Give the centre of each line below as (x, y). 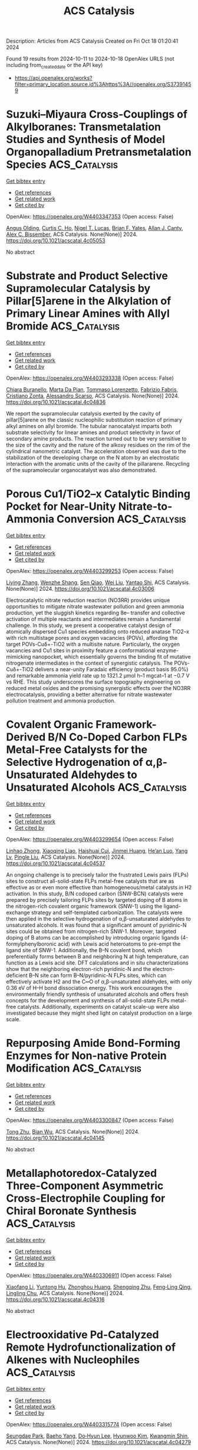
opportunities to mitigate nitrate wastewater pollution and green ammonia (95, 606)
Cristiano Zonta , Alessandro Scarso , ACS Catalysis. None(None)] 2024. (93, 396)
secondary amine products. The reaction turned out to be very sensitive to (96, 438)
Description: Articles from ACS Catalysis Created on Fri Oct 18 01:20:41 (92, 41)
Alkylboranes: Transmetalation (83, 127)
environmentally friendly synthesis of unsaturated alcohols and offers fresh (97, 994)
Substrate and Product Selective (87, 276)
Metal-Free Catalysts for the (77, 750)
